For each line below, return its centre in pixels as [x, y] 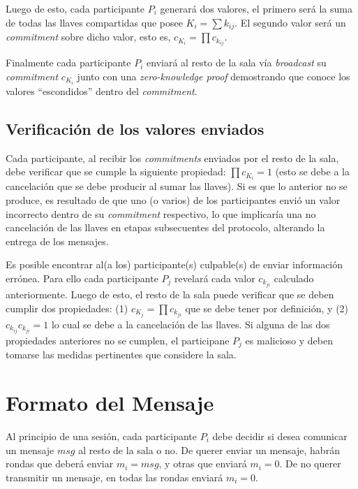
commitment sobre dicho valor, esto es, [88, 37]
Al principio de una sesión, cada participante [102, 436]
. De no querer [310, 464]
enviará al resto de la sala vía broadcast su [237, 63]
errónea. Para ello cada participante [82, 278]
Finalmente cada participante [68, 63]
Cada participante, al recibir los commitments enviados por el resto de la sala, [172, 158]
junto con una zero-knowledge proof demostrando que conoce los [214, 76]
